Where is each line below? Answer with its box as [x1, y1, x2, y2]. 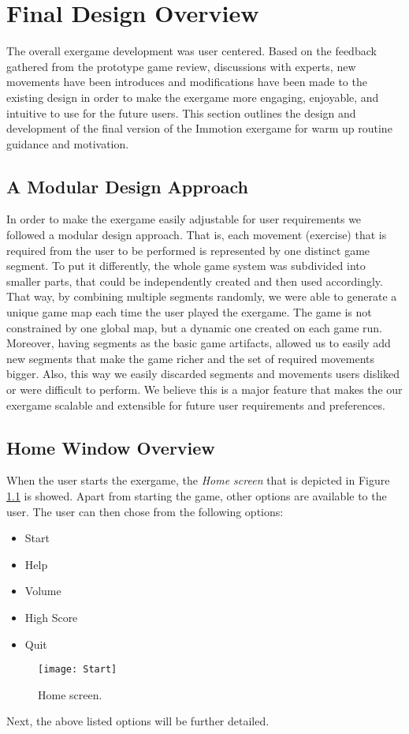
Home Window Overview [6, 435, 215, 459]
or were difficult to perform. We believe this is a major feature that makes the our [6, 381, 403, 398]
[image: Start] [38, 664, 117, 676]
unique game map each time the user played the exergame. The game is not [6, 304, 372, 320]
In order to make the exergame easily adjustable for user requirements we [6, 211, 362, 227]
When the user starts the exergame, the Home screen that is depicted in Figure [6, 472, 390, 489]
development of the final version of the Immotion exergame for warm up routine [6, 120, 392, 137]
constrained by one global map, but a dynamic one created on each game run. [6, 319, 382, 335]
